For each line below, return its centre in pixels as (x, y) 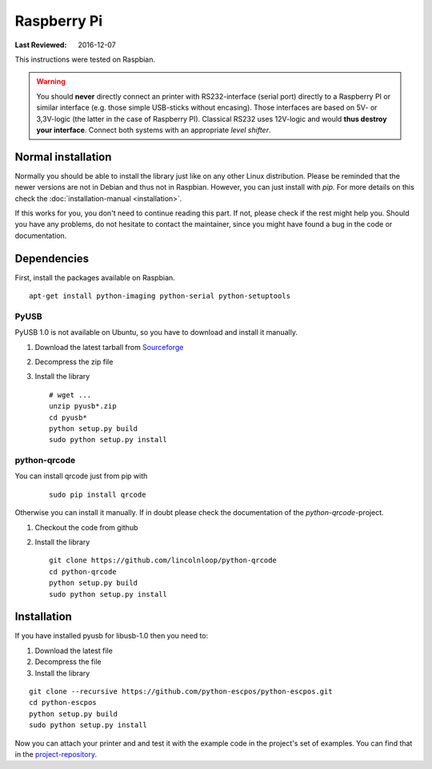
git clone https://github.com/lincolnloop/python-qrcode (163, 560)
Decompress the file (68, 662)
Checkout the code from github (86, 527)
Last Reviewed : (41, 45)
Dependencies (52, 258)
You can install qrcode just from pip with (81, 476)
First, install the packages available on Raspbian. (95, 277)
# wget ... (70, 395)
